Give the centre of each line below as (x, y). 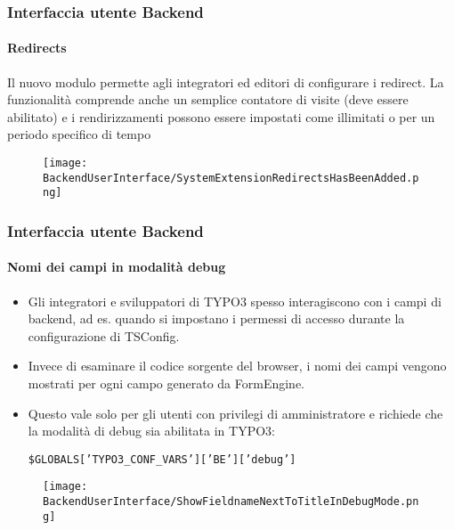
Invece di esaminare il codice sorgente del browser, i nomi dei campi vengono (237, 366)
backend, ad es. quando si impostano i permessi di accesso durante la (216, 318)
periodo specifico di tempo (79, 134)
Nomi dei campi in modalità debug (117, 267)
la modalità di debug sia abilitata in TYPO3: (151, 431)
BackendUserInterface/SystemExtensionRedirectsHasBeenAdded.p (231, 178)
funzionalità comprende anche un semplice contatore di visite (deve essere (208, 99)
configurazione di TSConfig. (104, 335)
